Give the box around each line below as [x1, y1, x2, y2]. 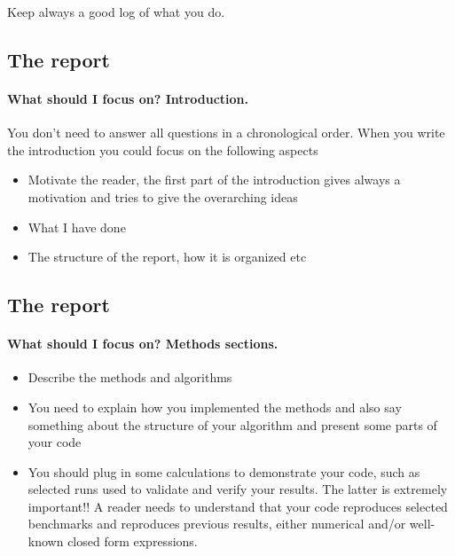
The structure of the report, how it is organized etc [27, 247, 307, 266]
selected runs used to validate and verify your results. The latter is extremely [27, 480, 448, 498]
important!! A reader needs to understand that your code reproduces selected [27, 497, 448, 515]
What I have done [27, 217, 126, 236]
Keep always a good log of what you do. [7, 3, 225, 20]
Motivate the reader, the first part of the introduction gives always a [27, 170, 401, 189]
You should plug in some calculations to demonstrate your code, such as [27, 462, 420, 481]
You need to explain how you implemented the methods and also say [27, 397, 402, 416]
